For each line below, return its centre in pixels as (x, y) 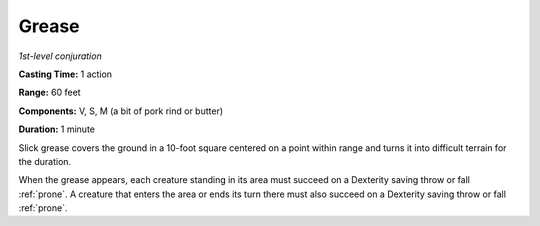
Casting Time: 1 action (65, 74)
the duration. (45, 161)
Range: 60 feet (49, 92)
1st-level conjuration (60, 56)
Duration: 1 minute (56, 129)
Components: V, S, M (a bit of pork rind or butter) (121, 111)
